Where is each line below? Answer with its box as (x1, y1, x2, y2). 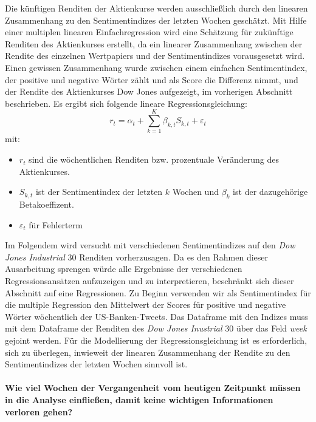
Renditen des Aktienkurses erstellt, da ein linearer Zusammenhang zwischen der (5, 37, 303, 50)
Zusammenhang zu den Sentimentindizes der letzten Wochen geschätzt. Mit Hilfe (5, 13, 307, 26)
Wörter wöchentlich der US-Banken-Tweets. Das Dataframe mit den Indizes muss (5, 310, 308, 322)
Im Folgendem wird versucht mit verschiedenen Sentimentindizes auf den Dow (5, 239, 295, 251)
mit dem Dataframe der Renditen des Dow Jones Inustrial (5, 322, 222, 335)
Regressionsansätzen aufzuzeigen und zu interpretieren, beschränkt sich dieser (5, 274, 294, 287)
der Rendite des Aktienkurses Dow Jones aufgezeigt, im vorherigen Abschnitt (5, 85, 293, 98)
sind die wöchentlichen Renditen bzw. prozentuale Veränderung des (29, 153, 280, 166)
